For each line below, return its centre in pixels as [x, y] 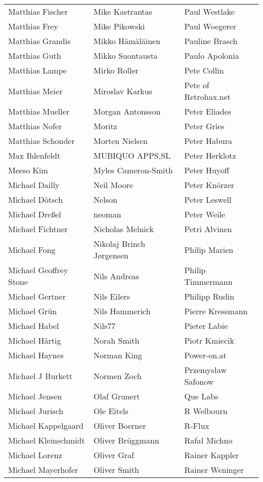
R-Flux [197, 425]
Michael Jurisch [36, 411]
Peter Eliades [208, 111]
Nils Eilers [112, 296]
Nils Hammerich [122, 311]
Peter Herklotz [210, 155]
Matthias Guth [35, 55]
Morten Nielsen [121, 141]
